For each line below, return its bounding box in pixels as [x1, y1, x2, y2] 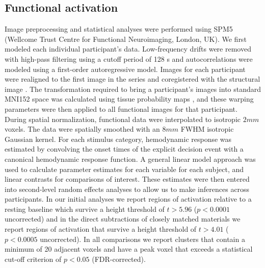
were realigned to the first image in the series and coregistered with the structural [5, 74, 260, 84]
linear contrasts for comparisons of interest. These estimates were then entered [5, 174, 250, 184]
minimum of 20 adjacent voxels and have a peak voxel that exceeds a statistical [5, 243, 253, 254]
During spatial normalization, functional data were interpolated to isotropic [5, 113, 241, 124]
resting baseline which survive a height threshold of [5, 203, 165, 214]
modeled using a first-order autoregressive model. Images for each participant [5, 63, 246, 74]
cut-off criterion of [5, 253, 62, 264]
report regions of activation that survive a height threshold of [5, 224, 197, 234]
